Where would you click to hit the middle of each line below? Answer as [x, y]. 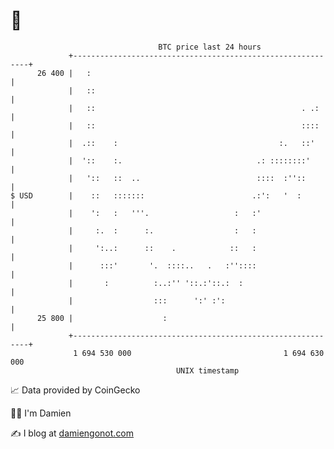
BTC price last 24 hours [210, 47]
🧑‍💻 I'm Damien [41, 413]
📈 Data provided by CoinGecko [75, 390]
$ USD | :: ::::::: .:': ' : [156, 195]
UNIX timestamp [207, 370]
